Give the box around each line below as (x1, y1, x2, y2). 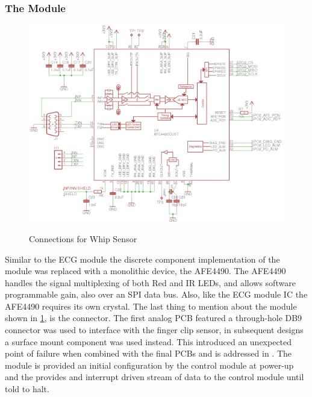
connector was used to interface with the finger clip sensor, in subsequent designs (5, 324, 304, 336)
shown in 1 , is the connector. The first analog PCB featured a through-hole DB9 (5, 311, 302, 324)
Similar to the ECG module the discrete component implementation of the (5, 252, 280, 265)
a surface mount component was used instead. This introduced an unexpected (5, 335, 292, 348)
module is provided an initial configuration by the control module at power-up (5, 358, 294, 371)
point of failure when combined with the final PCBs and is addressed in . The (5, 347, 292, 360)
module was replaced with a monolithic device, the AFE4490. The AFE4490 (5, 264, 286, 277)
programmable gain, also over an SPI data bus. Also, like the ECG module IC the (5, 288, 308, 301)
